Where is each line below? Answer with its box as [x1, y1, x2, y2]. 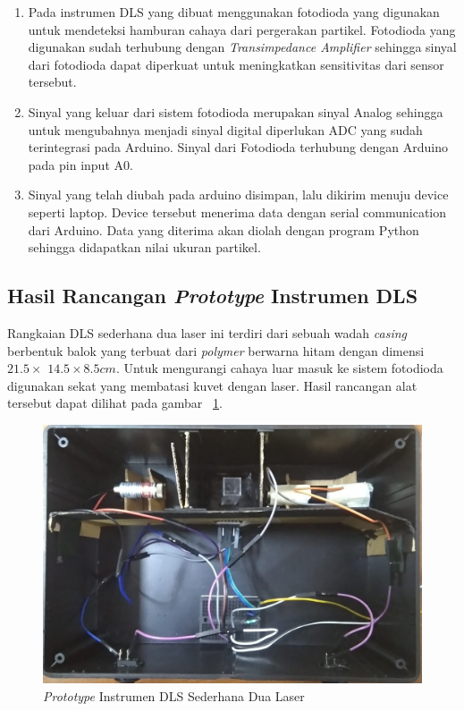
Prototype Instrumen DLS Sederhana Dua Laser [43, 686, 305, 705]
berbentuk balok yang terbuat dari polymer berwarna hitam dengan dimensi [7, 341, 425, 360]
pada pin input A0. [28, 155, 133, 174]
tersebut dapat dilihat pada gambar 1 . [7, 394, 223, 412]
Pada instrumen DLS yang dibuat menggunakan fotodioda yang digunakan [28, 3, 440, 21]
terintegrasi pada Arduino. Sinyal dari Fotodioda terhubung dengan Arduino [28, 138, 449, 157]
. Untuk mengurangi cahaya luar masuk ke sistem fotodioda [115, 359, 443, 377]
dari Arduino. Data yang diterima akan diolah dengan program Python [28, 220, 419, 239]
